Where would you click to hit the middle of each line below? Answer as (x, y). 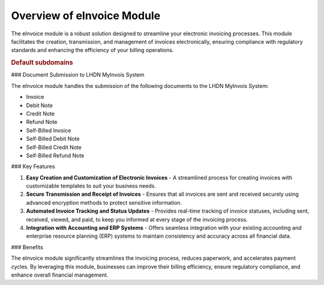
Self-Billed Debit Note (53, 139)
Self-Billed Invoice (49, 130)
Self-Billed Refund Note (55, 155)
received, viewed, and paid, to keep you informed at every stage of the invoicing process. (137, 219)
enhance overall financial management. (60, 275)
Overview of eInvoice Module (86, 16)
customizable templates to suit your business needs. (91, 186)
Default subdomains (42, 63)
